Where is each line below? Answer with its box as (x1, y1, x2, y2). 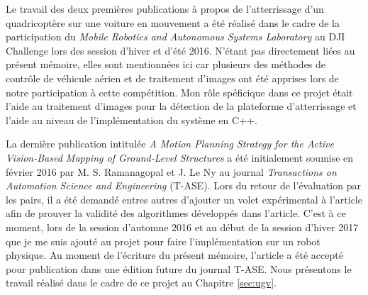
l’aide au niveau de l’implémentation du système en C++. (6, 112, 257, 127)
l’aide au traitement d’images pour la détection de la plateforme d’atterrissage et (6, 99, 357, 113)
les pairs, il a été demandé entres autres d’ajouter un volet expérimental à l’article (6, 191, 362, 206)
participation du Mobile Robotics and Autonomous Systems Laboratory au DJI (6, 29, 345, 44)
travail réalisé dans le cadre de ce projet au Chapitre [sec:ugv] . (6, 275, 277, 290)
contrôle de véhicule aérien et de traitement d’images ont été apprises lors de (6, 70, 339, 85)
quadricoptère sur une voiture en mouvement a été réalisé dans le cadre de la (6, 15, 340, 30)
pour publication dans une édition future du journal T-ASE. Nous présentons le (6, 261, 352, 276)
